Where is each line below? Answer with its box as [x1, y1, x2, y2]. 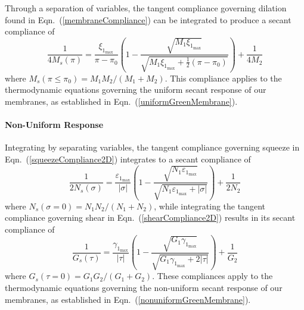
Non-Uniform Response [5, 118, 104, 131]
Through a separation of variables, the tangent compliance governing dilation [5, 2, 287, 14]
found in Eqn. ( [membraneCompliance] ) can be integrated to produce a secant [5, 13, 291, 26]
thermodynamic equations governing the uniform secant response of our [5, 83, 266, 96]
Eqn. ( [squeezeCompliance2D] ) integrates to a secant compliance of [5, 152, 251, 165]
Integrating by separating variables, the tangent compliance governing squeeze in [5, 141, 300, 154]
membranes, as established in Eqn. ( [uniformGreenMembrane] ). [5, 95, 238, 107]
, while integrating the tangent [154, 199, 265, 212]
